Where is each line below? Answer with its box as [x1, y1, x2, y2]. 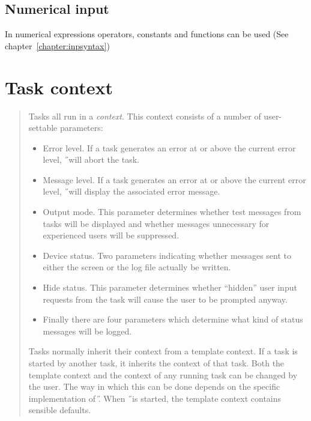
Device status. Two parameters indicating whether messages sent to [43, 249, 291, 261]
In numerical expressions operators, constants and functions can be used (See [5, 28, 289, 40]
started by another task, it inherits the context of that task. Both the [28, 357, 285, 369]
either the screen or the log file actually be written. [43, 261, 231, 273]
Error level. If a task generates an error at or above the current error [43, 141, 296, 154]
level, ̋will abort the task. [43, 153, 139, 166]
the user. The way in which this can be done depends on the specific [28, 380, 280, 393]
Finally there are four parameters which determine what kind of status [43, 313, 303, 326]
